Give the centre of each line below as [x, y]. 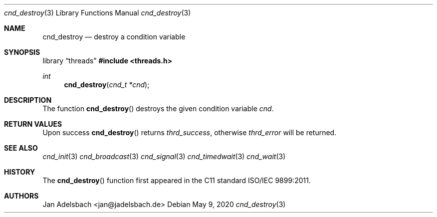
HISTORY [20, 172]
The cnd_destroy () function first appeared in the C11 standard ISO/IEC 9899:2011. [177, 180]
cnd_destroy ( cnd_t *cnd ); [107, 85]
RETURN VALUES [33, 124]
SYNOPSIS [22, 52]
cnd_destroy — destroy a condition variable [114, 37]
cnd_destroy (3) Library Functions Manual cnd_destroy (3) [98, 13]
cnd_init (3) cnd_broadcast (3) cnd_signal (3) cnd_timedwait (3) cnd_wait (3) [164, 156]
